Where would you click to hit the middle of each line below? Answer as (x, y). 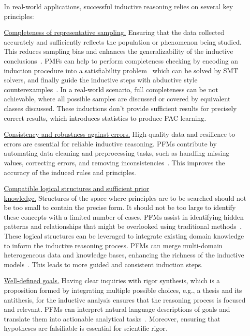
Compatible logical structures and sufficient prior (77, 188)
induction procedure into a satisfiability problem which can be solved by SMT (121, 70)
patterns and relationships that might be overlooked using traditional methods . (123, 226)
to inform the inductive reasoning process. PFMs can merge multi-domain (113, 245)
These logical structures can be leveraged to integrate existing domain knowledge (124, 236)
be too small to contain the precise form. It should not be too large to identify (120, 207)
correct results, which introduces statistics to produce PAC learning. (105, 118)
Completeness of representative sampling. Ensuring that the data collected (114, 32)
